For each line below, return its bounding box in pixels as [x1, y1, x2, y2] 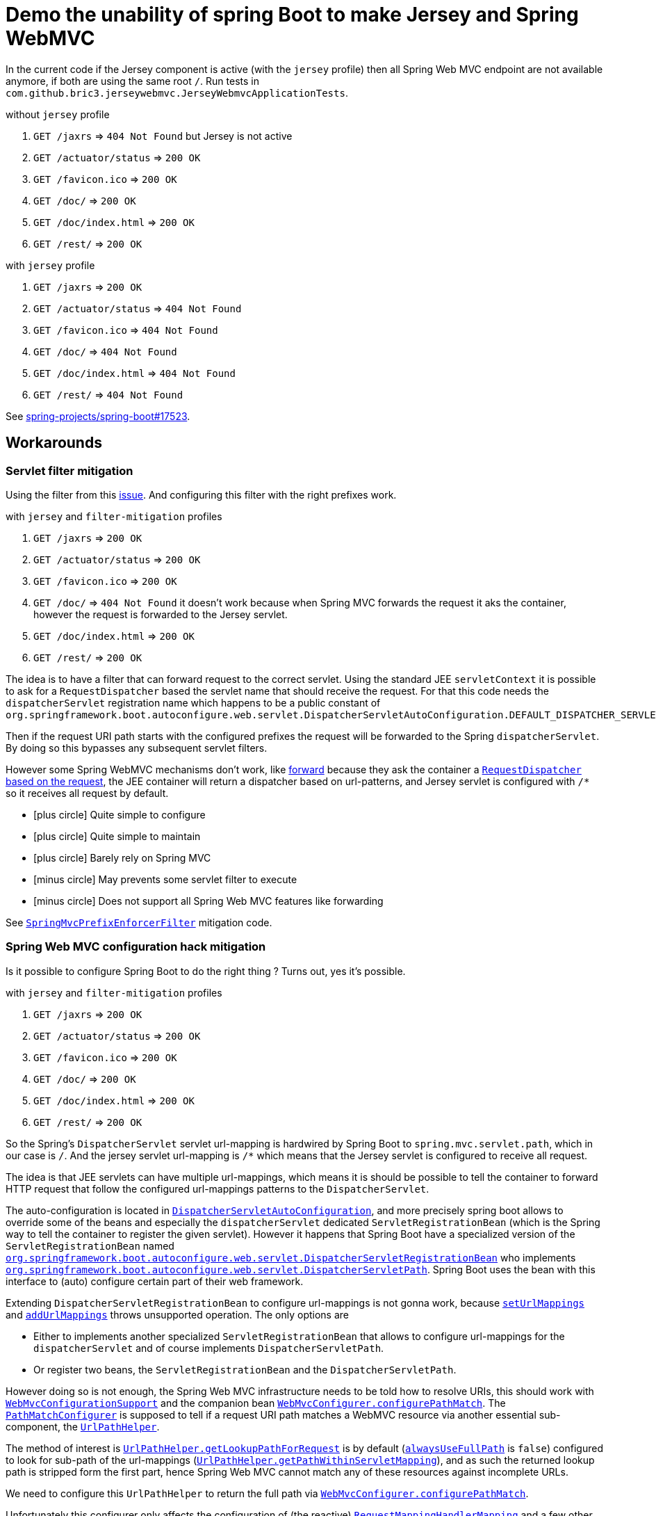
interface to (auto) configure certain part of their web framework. [6, 1275, 304, 1287]
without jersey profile [6, 108, 110, 120]
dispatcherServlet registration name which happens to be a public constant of [6, 696, 381, 709]
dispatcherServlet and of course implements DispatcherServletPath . [33, 1341, 384, 1354]
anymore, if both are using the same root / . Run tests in [6, 74, 260, 87]
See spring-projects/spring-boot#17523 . [6, 410, 190, 422]
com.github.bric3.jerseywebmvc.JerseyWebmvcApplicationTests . [6, 86, 348, 99]
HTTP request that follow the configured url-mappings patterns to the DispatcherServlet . [6, 1182, 429, 1195]
